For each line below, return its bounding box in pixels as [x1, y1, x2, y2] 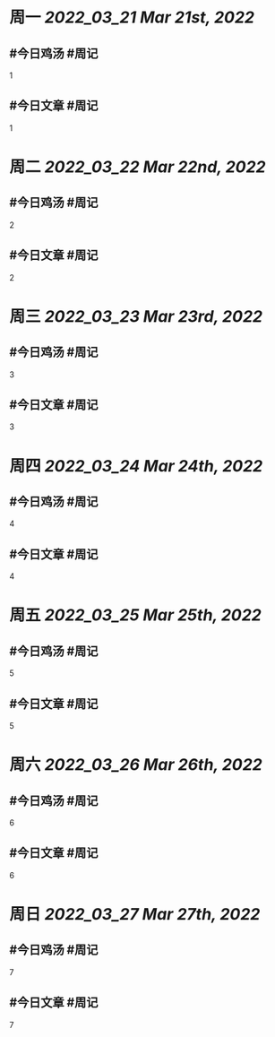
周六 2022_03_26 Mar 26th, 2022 [9, 755, 262, 775]
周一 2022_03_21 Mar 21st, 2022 [9, 7, 255, 28]
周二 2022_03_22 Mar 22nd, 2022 [9, 157, 266, 177]
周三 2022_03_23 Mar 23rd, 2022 [9, 306, 262, 326]
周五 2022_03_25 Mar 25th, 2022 [9, 605, 262, 626]
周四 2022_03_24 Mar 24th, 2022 [9, 455, 263, 476]
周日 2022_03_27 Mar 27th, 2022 [9, 904, 261, 925]
